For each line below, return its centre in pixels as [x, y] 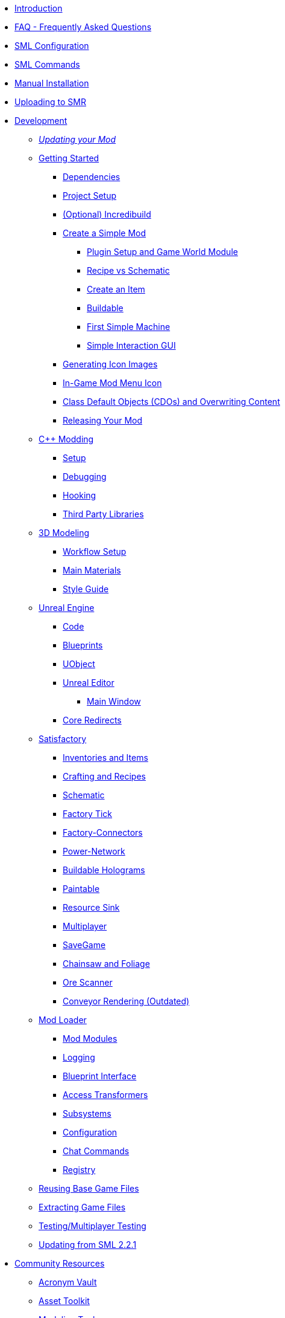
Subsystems [87, 1113]
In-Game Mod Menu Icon [112, 383]
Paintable [81, 889]
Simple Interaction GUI [131, 345]
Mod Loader [63, 1020]
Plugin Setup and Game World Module [162, 252]
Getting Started [69, 158]
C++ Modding [66, 439]
